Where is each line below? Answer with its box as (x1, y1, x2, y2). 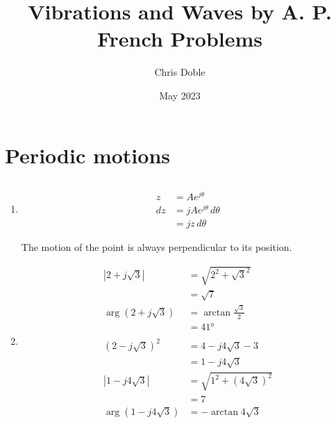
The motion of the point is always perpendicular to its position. (21, 240, 292, 254)
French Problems (96, 24, 263, 53)
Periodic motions (5, 140, 171, 169)
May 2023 (159, 88, 201, 102)
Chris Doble (154, 65, 205, 79)
